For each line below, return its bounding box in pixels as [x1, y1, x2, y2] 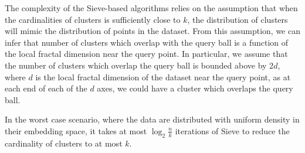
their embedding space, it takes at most [5, 124, 147, 137]
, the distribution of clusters [187, 13, 288, 25]
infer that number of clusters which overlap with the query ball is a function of [5, 36, 289, 48]
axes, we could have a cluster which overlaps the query [97, 82, 293, 94]
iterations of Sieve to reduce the [175, 124, 290, 137]
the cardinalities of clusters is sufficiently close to [5, 13, 181, 25]
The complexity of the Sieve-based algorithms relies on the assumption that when [5, 2, 298, 13]
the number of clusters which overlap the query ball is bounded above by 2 [5, 59, 274, 71]
